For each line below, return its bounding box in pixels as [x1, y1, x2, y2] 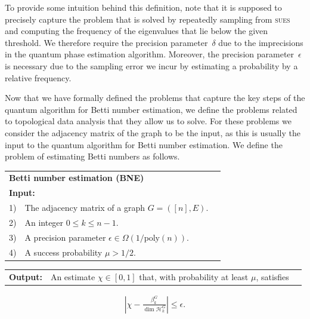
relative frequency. [5, 71, 72, 84]
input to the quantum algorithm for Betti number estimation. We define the [5, 138, 283, 151]
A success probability [24, 246, 103, 258]
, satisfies [256, 270, 289, 283]
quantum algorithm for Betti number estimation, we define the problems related [5, 103, 297, 115]
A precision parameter [24, 231, 106, 243]
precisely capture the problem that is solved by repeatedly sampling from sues [5, 13, 290, 25]
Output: [9, 270, 42, 283]
